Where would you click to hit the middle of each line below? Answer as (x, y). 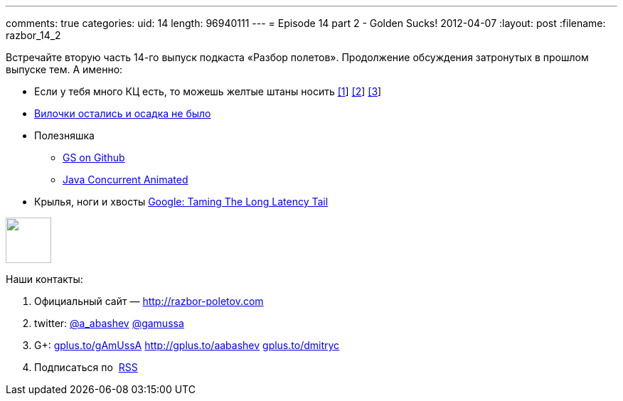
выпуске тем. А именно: (64, 69)
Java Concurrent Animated (126, 180)
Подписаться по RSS (86, 367)
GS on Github (94, 157)
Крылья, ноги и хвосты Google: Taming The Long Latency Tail (181, 202)
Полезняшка (64, 135)
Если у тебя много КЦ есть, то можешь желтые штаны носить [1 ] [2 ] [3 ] (208, 91)
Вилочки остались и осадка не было (123, 113)
